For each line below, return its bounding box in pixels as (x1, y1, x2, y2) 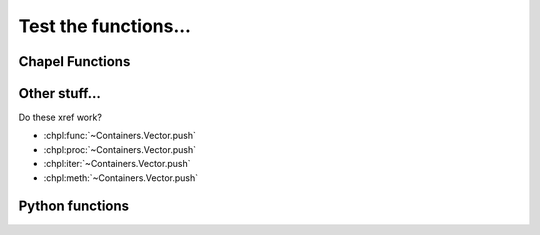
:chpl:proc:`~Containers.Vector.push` (43, 143, 197, 155)
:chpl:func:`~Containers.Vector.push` (43, 130, 197, 142)
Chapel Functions (18, 53, 131, 70)
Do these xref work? (18, 111, 102, 124)
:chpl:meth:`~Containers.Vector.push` (43, 171, 199, 184)
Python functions (18, 198, 130, 215)
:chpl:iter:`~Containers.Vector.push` (43, 158, 191, 170)
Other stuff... (18, 85, 102, 102)
